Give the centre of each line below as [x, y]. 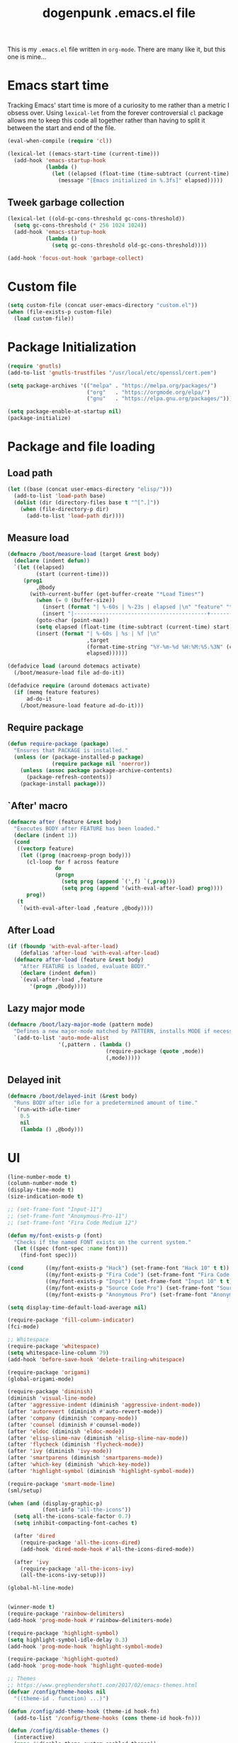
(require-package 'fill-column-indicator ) [71, 1320]
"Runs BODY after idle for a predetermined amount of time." [106, 1103]
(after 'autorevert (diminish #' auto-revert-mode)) [85, 1412]
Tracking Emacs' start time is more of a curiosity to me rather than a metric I [119, 105]
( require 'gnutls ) [34, 366]
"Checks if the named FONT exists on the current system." [103, 1242]
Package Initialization [72, 347]
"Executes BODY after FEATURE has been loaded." [87, 829]
